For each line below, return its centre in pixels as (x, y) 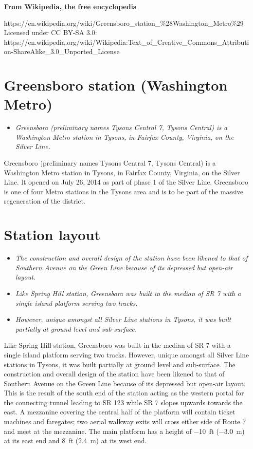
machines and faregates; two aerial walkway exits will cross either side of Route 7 (125, 421)
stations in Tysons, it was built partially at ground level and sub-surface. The (120, 364)
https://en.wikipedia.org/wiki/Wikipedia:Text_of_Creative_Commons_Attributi (126, 42)
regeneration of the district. (45, 201)
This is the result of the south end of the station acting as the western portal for (124, 393)
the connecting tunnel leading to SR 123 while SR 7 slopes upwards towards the (123, 402)
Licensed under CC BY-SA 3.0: (51, 32)
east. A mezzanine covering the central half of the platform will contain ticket (120, 412)
